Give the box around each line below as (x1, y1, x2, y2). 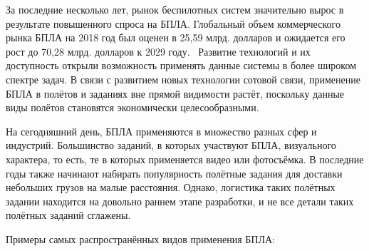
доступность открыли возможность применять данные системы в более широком (6, 58, 357, 73)
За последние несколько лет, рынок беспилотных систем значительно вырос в (6, 2, 344, 16)
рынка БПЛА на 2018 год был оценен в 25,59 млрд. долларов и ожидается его (6, 30, 345, 45)
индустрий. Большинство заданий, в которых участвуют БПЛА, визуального (6, 138, 336, 153)
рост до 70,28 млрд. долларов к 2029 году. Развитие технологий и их (6, 43, 311, 58)
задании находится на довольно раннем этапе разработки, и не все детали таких (6, 193, 354, 208)
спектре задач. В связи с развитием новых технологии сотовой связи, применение (6, 71, 360, 86)
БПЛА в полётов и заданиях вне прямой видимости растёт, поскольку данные (6, 86, 345, 101)
